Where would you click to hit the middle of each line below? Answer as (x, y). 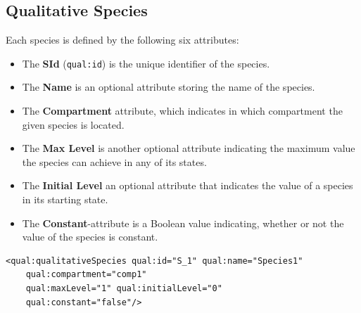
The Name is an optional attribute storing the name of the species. (169, 87)
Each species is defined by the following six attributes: (122, 40)
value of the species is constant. (90, 237)
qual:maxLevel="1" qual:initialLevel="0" (124, 288)
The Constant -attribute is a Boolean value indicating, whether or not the (183, 223)
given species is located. (73, 124)
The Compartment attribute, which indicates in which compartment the (182, 111)
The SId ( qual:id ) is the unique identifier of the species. (146, 63)
